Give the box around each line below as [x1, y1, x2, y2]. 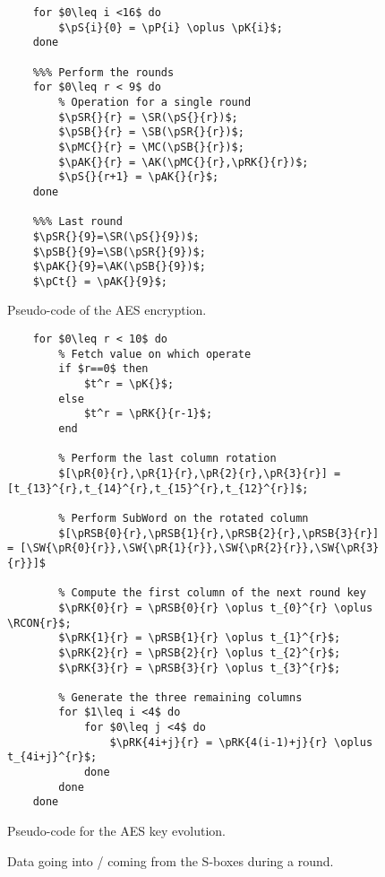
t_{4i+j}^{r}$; [7, 751, 98, 764]
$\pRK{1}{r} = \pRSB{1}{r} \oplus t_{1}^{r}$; [58, 631, 341, 645]
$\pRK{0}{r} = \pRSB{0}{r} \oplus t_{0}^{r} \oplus [58, 601, 373, 614]
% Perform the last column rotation [58, 452, 277, 465]
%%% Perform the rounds [32, 65, 175, 79]
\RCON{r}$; [7, 616, 72, 630]
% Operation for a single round [58, 95, 252, 109]
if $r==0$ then [58, 362, 149, 376]
